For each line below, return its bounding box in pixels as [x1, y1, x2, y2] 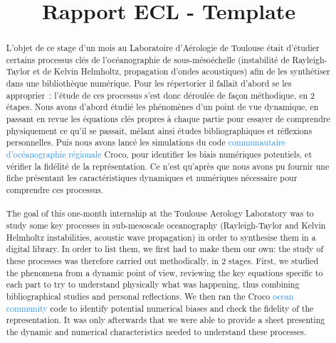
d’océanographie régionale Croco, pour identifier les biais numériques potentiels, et [6, 148, 313, 160]
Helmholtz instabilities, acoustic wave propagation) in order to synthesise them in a [6, 231, 316, 243]
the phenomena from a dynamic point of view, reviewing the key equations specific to [6, 266, 323, 278]
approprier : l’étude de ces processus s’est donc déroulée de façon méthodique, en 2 [6, 89, 315, 101]
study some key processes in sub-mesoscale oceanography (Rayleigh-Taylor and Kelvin [6, 219, 326, 232]
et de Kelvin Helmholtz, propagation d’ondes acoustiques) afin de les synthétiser [33, 65, 330, 77]
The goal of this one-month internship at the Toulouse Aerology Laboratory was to [6, 207, 314, 219]
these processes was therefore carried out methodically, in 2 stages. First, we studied [6, 254, 319, 266]
